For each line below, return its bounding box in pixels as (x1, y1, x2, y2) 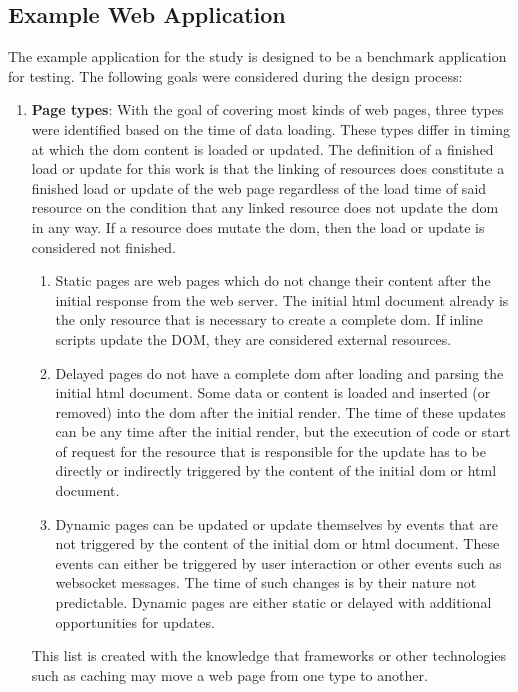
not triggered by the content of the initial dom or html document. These (55, 533, 500, 554)
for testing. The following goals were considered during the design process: (8, 65, 463, 86)
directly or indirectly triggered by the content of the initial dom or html (55, 460, 497, 481)
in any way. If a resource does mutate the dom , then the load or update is (31, 216, 485, 237)
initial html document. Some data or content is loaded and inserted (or (55, 382, 491, 403)
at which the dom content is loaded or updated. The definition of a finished (31, 138, 494, 159)
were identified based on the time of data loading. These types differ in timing (31, 118, 511, 139)
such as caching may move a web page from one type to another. (31, 664, 428, 685)
